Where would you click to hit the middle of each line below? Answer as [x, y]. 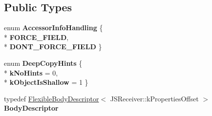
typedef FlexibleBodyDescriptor [52, 98]
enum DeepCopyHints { [43, 63]
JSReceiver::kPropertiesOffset [154, 98]
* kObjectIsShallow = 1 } [46, 82]
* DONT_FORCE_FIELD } [53, 47]
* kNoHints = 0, [31, 72]
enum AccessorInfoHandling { [53, 28]
